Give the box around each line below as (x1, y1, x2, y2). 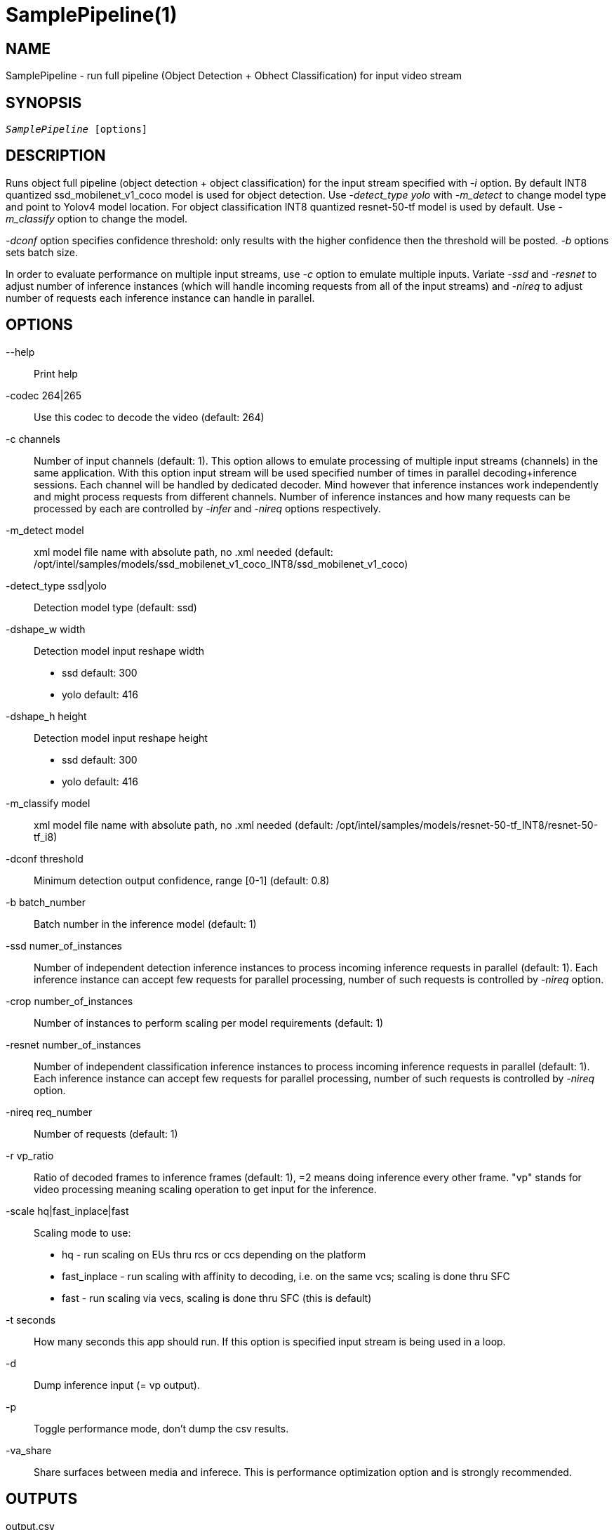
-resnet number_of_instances (6, 1038, 141, 1051)
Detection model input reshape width (34, 644, 205, 657)
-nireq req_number (6, 1105, 93, 1118)
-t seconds (6, 1313, 56, 1326)
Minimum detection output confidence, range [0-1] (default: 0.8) (34, 874, 330, 886)
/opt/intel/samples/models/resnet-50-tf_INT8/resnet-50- (335, 818, 599, 831)
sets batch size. (6, 246, 79, 258)
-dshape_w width (6, 623, 86, 635)
